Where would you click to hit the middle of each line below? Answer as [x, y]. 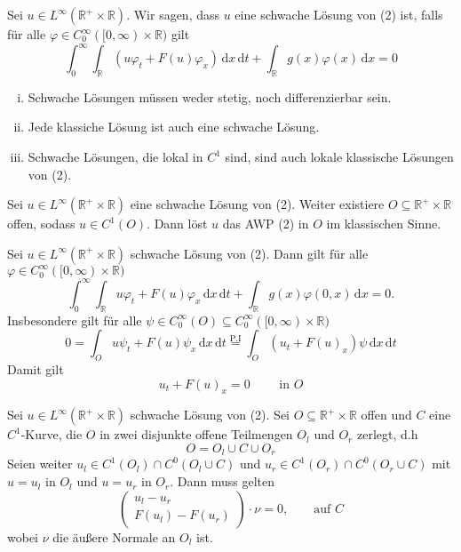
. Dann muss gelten [223, 481]
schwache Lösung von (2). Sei [210, 415]
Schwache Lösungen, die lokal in [115, 157]
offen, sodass [41, 224]
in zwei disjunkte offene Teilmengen [196, 434]
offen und [386, 415]
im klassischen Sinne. [384, 224]
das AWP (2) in [266, 224]
